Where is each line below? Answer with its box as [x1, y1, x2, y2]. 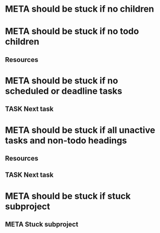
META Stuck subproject [5, 220, 79, 228]
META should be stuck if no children [5, 3, 155, 15]
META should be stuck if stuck [5, 191, 131, 201]
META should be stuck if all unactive [5, 125, 155, 135]
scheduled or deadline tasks [5, 85, 122, 96]
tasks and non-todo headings [5, 135, 127, 146]
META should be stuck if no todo [5, 26, 139, 37]
